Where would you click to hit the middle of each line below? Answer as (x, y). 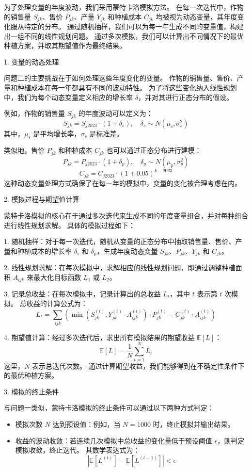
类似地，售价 (24, 150)
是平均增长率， (57, 133)
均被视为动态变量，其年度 (197, 16)
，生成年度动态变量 (127, 251)
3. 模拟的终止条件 (31, 391)
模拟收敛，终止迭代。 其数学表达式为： (78, 450)
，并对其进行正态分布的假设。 (185, 97)
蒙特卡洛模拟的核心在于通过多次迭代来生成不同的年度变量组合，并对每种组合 (126, 216)
